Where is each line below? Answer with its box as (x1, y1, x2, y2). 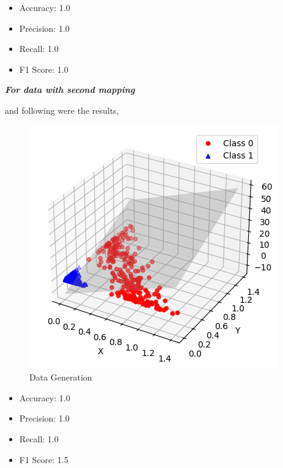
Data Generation (29, 371, 92, 384)
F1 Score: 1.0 (19, 62, 68, 75)
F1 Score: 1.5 (19, 453, 68, 466)
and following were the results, (5, 103, 119, 116)
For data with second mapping (5, 83, 135, 96)
